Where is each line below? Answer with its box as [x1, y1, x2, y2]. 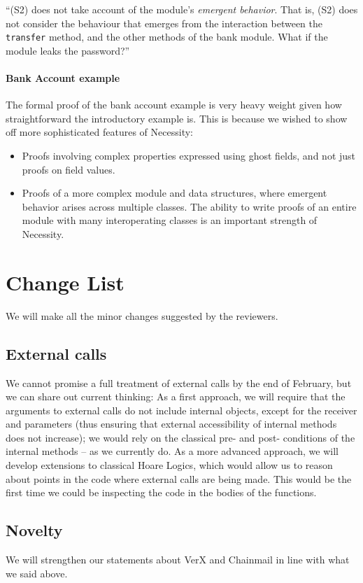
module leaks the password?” [6, 43, 130, 57]
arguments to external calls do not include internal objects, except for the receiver [6, 402, 357, 417]
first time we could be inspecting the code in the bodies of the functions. [6, 485, 317, 500]
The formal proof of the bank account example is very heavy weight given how [6, 97, 342, 112]
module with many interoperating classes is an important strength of [22, 213, 318, 227]
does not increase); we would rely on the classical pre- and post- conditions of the [6, 430, 355, 444]
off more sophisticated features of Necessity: [6, 125, 193, 139]
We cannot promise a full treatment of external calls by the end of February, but [6, 375, 352, 390]
